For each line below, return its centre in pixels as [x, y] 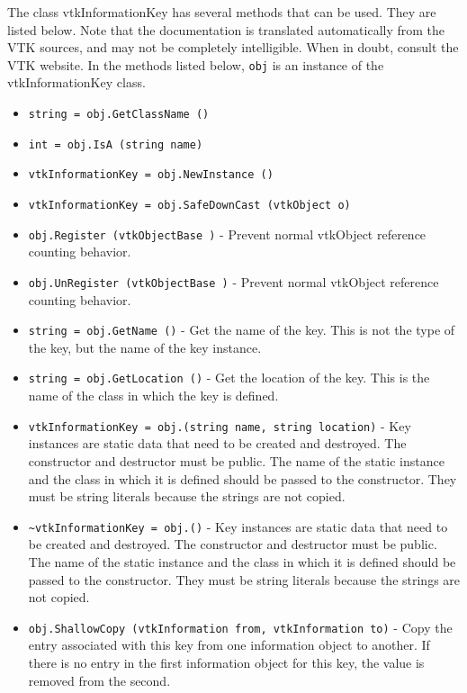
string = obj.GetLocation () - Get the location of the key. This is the [229, 378]
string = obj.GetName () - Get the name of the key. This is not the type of [242, 330]
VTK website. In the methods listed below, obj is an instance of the [196, 64]
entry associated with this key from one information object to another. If [229, 645]
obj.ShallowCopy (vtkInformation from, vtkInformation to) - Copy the [240, 627]
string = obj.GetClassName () [119, 115]
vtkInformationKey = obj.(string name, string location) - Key [220, 425]
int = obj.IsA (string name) [116, 144]
